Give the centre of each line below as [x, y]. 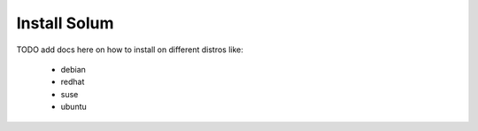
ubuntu [74, 107]
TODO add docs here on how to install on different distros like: [130, 50]
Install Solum [65, 23]
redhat [73, 82]
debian [73, 69]
